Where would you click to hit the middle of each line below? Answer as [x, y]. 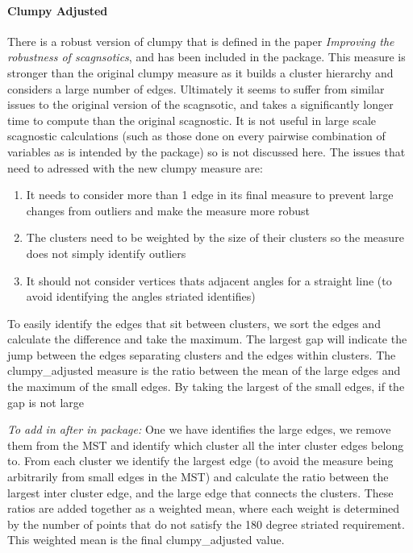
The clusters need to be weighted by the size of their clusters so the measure [215, 237]
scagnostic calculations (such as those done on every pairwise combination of [196, 136]
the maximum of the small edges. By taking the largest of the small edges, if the [206, 387]
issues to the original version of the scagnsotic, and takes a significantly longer [200, 104]
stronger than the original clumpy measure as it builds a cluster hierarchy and [200, 72]
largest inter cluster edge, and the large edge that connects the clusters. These [200, 492]
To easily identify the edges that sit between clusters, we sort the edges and [194, 323]
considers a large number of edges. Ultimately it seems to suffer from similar [196, 88]
